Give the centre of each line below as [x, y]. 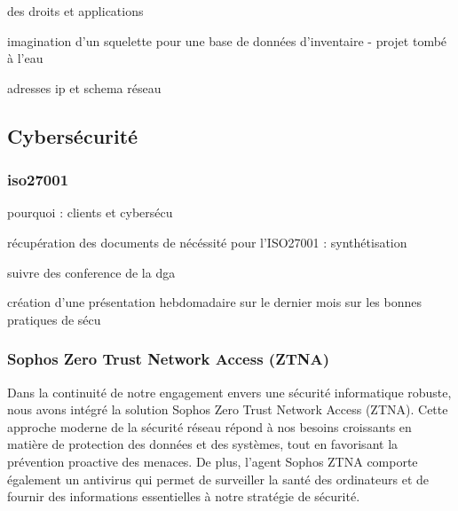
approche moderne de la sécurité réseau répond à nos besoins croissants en [209, 426]
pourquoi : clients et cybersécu [90, 212]
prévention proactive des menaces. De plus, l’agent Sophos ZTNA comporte [213, 461]
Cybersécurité [73, 135]
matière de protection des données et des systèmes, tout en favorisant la [203, 444]
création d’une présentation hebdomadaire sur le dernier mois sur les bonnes [215, 302]
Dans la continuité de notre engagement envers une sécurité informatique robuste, [229, 392]
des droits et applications [75, 11]
